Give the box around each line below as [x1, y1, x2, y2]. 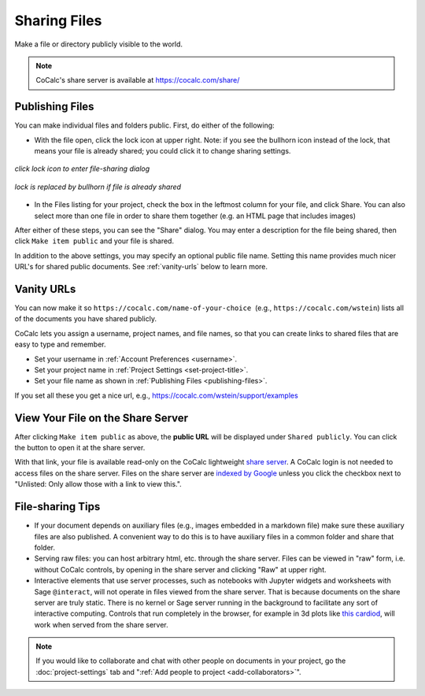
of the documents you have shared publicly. [14, 314, 157, 324]
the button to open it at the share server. [14, 443, 146, 453]
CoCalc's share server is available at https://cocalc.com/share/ [35, 76, 240, 85]
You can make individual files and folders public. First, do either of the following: [14, 120, 275, 130]
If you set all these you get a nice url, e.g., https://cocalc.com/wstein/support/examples [14, 391, 298, 400]
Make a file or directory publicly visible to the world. [14, 39, 183, 49]
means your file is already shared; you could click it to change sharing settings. [34, 146, 291, 156]
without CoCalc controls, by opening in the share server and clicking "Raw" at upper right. [34, 565, 327, 574]
